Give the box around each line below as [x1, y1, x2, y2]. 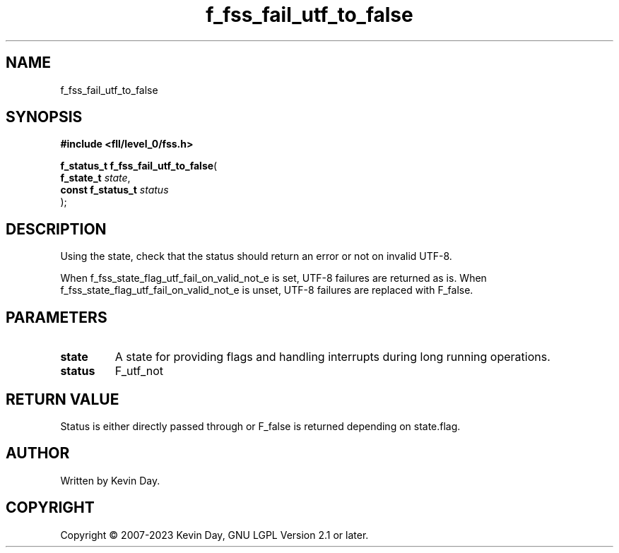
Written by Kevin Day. [60, 474, 160, 487]
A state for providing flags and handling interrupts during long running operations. [114, 350, 550, 364]
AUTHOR [6, 444, 70, 463]
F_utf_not [114, 364, 164, 379]
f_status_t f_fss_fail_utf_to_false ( [60, 160, 218, 172]
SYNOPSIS [6, 108, 83, 126]
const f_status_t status [60, 184, 169, 196]
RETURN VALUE [6, 390, 119, 408]
